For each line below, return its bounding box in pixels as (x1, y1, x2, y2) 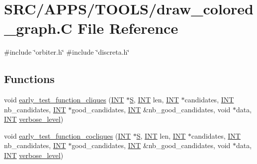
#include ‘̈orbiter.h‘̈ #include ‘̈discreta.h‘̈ (4, 47, 130, 57)
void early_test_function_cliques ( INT (4, 94, 124, 105)
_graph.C (4, 18, 73, 38)
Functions (4, 71, 55, 86)
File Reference (78, 18, 178, 38)
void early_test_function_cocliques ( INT (4, 130, 131, 141)
